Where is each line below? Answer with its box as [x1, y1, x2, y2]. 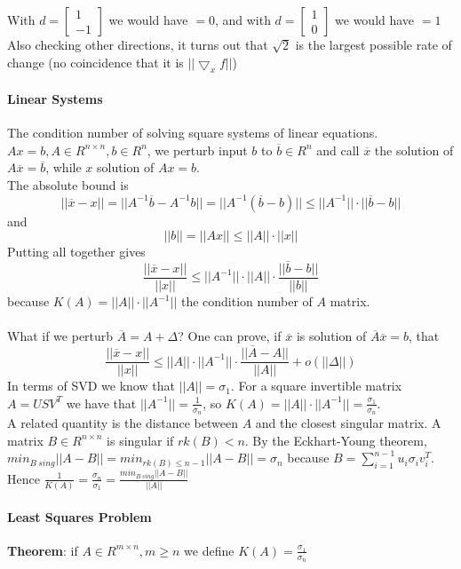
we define [184, 541, 234, 559]
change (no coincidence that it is [7, 52, 184, 71]
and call [316, 140, 360, 159]
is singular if [107, 431, 174, 449]
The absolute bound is [7, 175, 129, 194]
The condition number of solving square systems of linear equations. [7, 123, 378, 142]
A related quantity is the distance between [7, 413, 238, 431]
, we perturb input [147, 140, 248, 159]
